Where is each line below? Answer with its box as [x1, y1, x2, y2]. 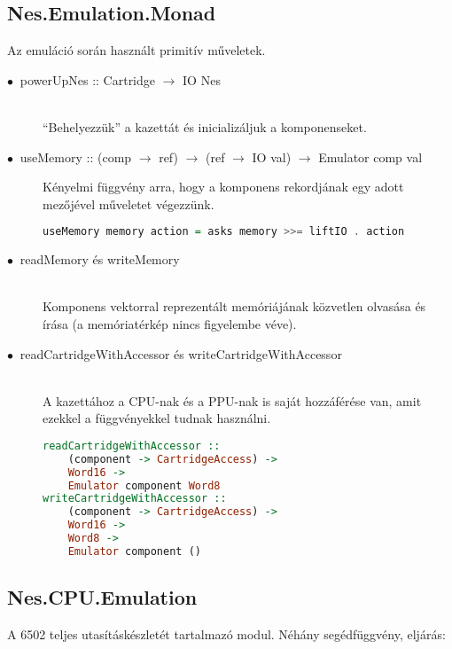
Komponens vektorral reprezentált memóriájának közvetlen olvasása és [43, 297, 426, 316]
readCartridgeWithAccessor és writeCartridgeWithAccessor [19, 344, 342, 363]
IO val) [252, 147, 292, 166]
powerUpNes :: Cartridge [19, 70, 156, 89]
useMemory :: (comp [19, 147, 132, 166]
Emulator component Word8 [67, 479, 221, 492]
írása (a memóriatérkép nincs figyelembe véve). [43, 315, 297, 333]
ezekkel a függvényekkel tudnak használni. [43, 409, 271, 427]
